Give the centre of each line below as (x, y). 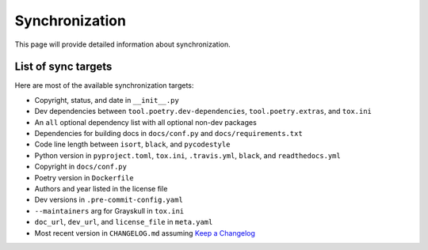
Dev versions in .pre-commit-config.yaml (109, 200)
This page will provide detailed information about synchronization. (123, 44)
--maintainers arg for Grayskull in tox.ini (109, 210)
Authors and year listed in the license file (101, 188)
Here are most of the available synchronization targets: (104, 85)
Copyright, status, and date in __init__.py (107, 100)
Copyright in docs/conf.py (80, 167)
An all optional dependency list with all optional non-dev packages (145, 122)
